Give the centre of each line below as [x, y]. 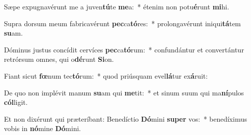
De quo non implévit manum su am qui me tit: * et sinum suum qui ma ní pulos [124, 92]
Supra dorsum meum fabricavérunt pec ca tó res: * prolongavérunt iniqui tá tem [123, 23]
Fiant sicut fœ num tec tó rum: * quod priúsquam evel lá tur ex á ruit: [106, 75]
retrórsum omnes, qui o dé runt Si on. [59, 59]
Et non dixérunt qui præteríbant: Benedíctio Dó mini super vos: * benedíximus [125, 118]
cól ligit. [16, 102]
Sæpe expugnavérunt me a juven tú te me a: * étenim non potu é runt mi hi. [117, 6]
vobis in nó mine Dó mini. [42, 128]
